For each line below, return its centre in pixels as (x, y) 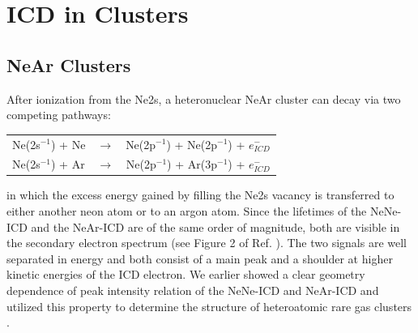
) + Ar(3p (192, 164)
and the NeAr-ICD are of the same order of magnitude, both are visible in (215, 226)
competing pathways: (59, 115)
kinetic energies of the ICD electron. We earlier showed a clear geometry (186, 274)
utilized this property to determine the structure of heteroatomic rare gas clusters (209, 306)
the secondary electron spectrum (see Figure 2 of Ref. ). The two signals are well (207, 243)
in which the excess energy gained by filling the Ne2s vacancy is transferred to (200, 195)
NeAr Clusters (69, 64)
